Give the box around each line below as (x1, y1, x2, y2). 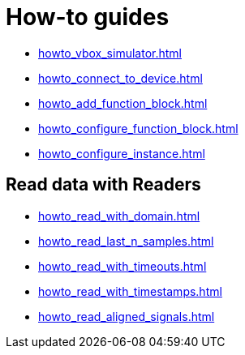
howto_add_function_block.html (38, 96, 208, 110)
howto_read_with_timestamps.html (38, 284, 222, 298)
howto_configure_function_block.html (38, 121, 239, 135)
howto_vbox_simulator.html (38, 45, 182, 60)
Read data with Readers (6, 174, 201, 195)
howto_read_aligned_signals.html (38, 309, 215, 323)
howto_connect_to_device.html (38, 71, 203, 85)
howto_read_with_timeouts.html (38, 259, 207, 273)
